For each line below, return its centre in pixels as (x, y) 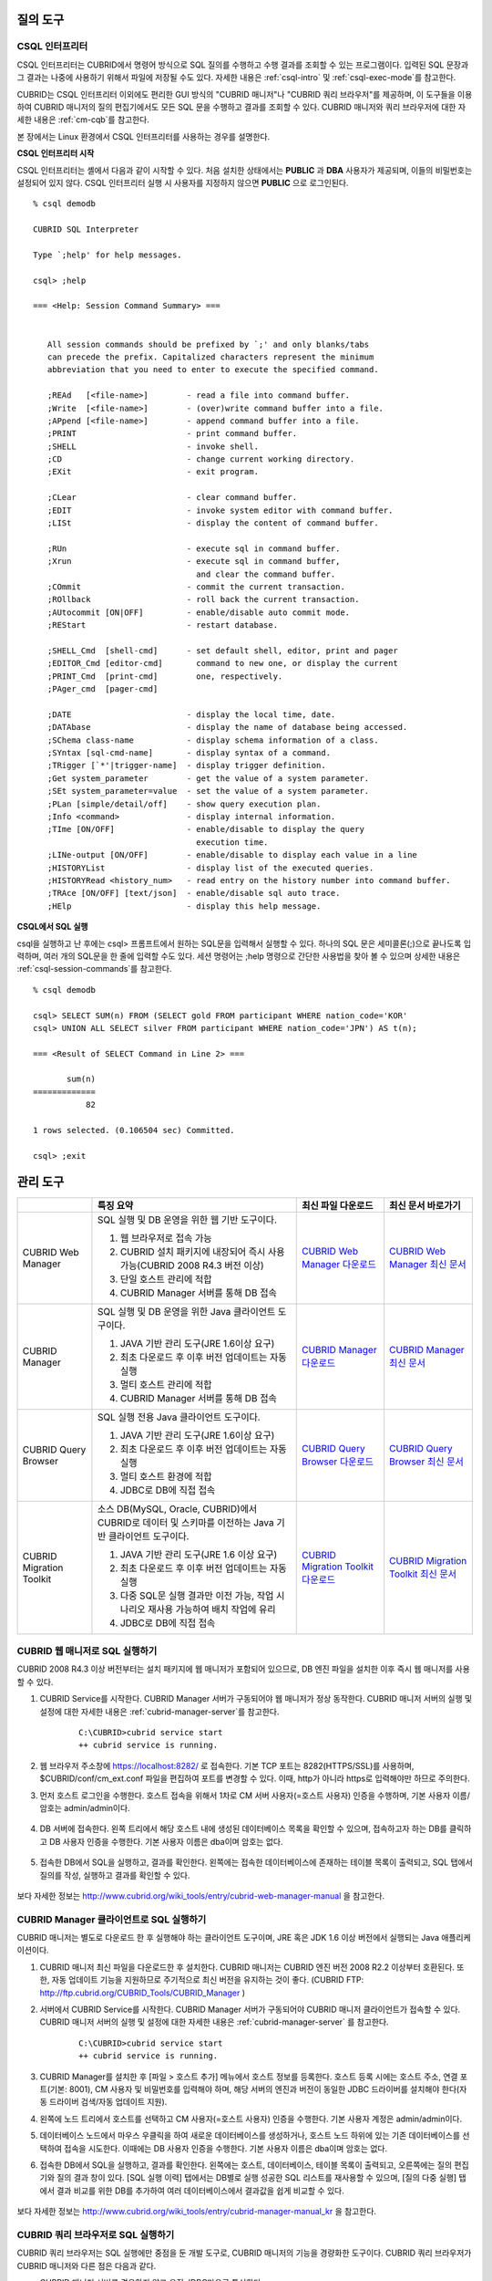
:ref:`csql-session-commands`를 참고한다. (94, 969)
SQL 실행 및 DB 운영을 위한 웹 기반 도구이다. (187, 1220)
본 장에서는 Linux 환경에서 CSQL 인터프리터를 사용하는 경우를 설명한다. (143, 136)
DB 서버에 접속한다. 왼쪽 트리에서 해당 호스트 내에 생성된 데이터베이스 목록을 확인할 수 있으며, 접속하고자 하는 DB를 (243, 1828)
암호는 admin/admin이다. (85, 1807)
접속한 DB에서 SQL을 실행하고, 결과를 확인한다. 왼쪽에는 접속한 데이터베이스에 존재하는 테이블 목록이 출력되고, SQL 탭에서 (256, 1862)
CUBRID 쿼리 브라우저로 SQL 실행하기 (96, 2234)
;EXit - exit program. (153, 472)
